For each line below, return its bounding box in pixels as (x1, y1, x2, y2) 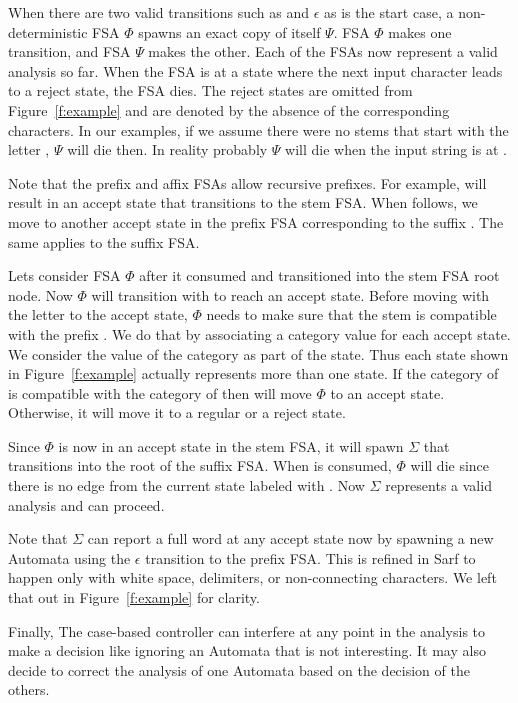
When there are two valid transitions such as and (8, 2, 310, 22)
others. (8, 679, 50, 700)
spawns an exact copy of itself (138, 21, 321, 42)
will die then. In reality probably (67, 139, 268, 160)
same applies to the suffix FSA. (8, 231, 200, 252)
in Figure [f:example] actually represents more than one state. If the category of (8, 363, 499, 384)
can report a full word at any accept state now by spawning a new (87, 528, 494, 549)
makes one (388, 21, 452, 42)
